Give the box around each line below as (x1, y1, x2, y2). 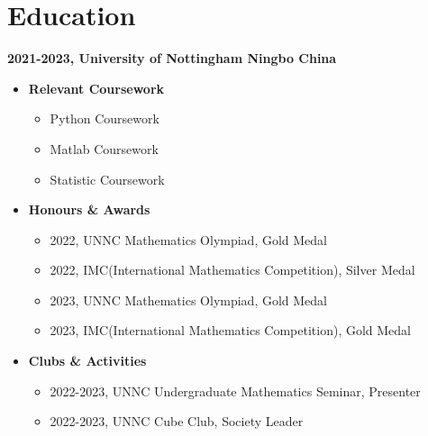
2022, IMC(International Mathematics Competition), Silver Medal (50, 260, 415, 279)
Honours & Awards (28, 200, 150, 219)
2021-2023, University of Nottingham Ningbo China (7, 49, 337, 68)
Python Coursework (50, 109, 159, 128)
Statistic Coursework (50, 169, 165, 188)
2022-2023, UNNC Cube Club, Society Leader (50, 412, 304, 431)
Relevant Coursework (28, 78, 165, 97)
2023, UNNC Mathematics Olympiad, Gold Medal (50, 290, 328, 309)
